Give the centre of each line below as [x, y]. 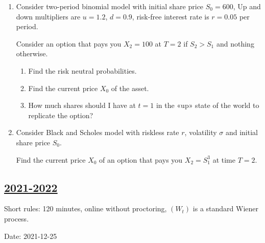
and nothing [235, 43]
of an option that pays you [141, 159]
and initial [242, 132]
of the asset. [130, 88]
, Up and [247, 6]
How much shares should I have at [82, 105]
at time [224, 159]
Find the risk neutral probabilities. [82, 70]
